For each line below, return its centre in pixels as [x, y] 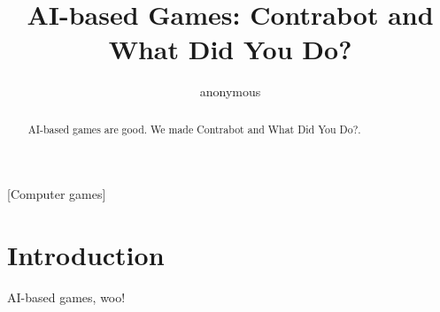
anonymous [230, 91]
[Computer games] [57, 194]
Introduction [86, 255]
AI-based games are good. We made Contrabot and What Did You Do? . [194, 129]
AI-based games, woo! [66, 297]
